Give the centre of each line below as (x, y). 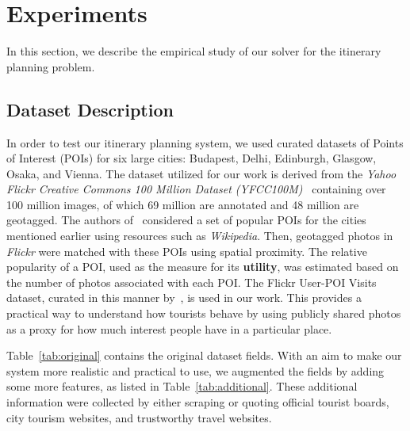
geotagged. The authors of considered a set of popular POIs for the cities (186, 220)
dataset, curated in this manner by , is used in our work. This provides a (184, 298)
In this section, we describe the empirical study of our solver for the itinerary (194, 51)
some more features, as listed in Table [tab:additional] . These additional (182, 386)
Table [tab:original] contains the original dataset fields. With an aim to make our (204, 355)
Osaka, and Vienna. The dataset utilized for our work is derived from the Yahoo (201, 173)
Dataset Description (90, 109)
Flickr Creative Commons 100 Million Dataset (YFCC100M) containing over (196, 189)
